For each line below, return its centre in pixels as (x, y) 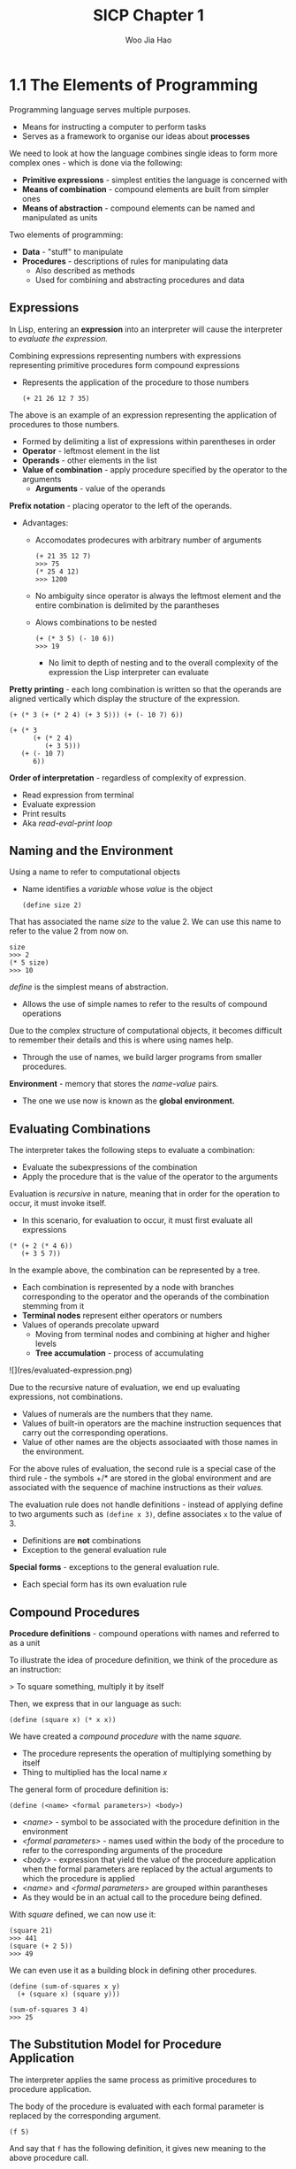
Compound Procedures (75, 1612)
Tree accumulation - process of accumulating (119, 1353)
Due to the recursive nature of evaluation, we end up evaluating (125, 1388)
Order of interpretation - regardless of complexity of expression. (128, 777)
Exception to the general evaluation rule (94, 1550)
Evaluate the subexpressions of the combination (110, 1167)
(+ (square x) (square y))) (69, 1994)
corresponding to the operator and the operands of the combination (145, 1296)
